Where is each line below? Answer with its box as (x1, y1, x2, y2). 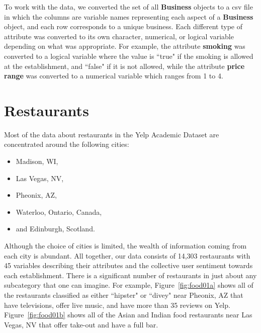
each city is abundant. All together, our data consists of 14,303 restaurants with (4, 250, 250, 261)
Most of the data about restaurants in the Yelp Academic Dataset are (4, 129, 219, 139)
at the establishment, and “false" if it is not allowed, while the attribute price (4, 60, 245, 71)
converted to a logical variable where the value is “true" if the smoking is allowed (4, 50, 253, 61)
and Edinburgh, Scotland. (16, 223, 95, 234)
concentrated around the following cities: (4, 139, 129, 149)
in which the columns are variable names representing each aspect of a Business (4, 11, 253, 22)
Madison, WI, (16, 156, 58, 166)
